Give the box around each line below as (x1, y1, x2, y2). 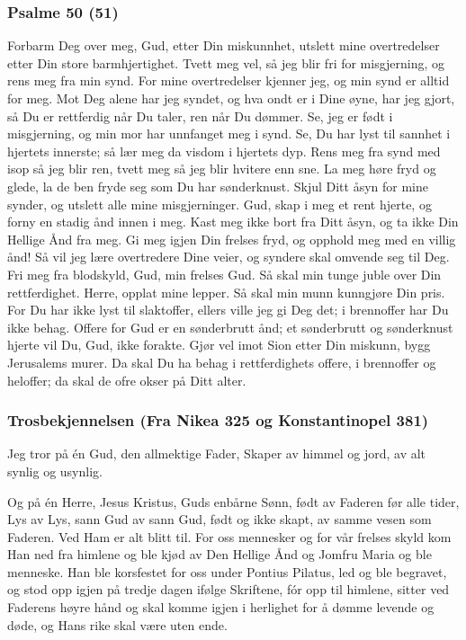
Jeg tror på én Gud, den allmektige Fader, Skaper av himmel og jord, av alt (7, 444, 426, 463)
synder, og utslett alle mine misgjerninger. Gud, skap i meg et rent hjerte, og (7, 194, 432, 213)
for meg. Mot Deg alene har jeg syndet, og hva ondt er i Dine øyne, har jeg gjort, (7, 89, 455, 107)
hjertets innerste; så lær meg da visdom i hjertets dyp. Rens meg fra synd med (7, 141, 441, 160)
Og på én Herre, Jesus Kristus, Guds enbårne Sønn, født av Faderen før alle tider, (7, 492, 460, 511)
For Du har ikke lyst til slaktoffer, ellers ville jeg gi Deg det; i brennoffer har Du (7, 300, 449, 319)
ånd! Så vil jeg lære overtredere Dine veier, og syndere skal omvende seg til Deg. (7, 247, 450, 266)
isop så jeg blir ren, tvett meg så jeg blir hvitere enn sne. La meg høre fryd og (7, 159, 436, 178)
